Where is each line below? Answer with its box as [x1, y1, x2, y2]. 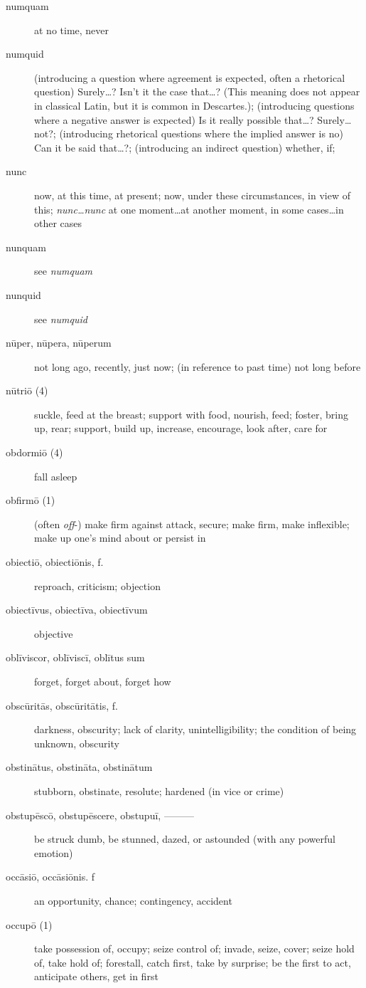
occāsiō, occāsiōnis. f [6, 869, 95, 884]
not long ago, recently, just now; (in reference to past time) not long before [34, 359, 361, 374]
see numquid [34, 311, 87, 326]
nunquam [6, 239, 46, 254]
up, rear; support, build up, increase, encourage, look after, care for [34, 421, 328, 436]
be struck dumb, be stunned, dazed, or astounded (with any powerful [34, 831, 335, 846]
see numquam [34, 263, 93, 278]
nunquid [6, 287, 41, 302]
